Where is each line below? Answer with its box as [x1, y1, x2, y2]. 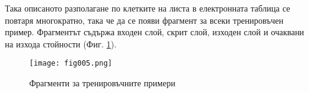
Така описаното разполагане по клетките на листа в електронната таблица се [5, 2, 291, 14]
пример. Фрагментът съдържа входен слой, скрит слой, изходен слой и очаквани [5, 26, 304, 38]
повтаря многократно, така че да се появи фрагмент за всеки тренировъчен [5, 13, 283, 26]
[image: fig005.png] [29, 59, 113, 68]
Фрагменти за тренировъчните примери [29, 77, 176, 89]
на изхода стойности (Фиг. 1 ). [5, 37, 117, 50]
